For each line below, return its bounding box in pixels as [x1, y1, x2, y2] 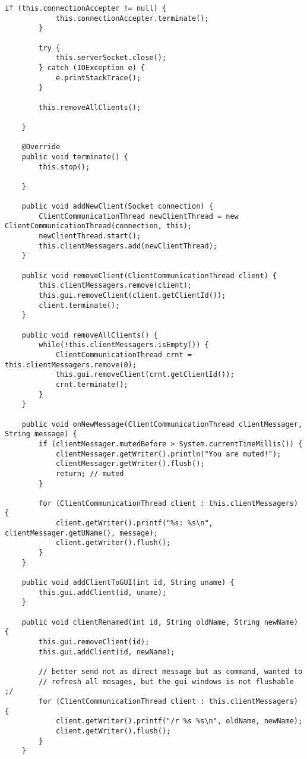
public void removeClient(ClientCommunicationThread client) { [21, 271, 277, 280]
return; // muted [55, 469, 124, 478]
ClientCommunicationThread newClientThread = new [39, 212, 239, 221]
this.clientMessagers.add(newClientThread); [39, 241, 217, 250]
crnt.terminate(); [55, 380, 128, 389]
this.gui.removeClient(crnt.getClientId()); [55, 370, 235, 379]
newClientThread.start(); [39, 232, 141, 241]
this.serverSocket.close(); [55, 53, 167, 62]
